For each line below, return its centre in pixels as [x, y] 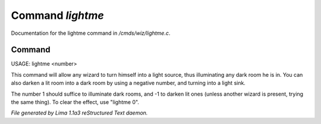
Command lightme [57, 15]
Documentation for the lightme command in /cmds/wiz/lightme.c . [91, 33]
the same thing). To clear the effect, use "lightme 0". [75, 102]
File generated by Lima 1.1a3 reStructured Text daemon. [79, 113]
